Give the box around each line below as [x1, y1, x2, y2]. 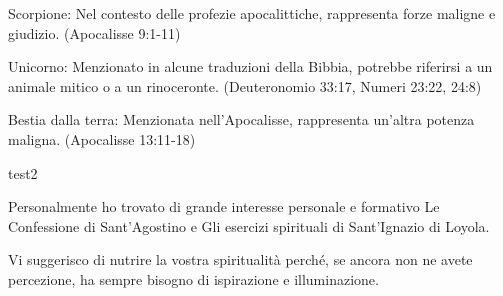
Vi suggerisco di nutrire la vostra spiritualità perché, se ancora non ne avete [8, 249, 473, 270]
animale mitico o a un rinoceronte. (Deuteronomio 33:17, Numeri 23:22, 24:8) [8, 75, 482, 96]
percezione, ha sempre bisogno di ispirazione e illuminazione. [8, 268, 379, 289]
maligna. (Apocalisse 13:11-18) [8, 128, 196, 149]
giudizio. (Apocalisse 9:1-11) [8, 22, 181, 43]
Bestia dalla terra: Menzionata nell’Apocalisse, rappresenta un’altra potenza [8, 109, 475, 130]
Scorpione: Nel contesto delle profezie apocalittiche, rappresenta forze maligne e [8, 3, 496, 23]
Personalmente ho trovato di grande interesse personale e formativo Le [8, 196, 440, 217]
